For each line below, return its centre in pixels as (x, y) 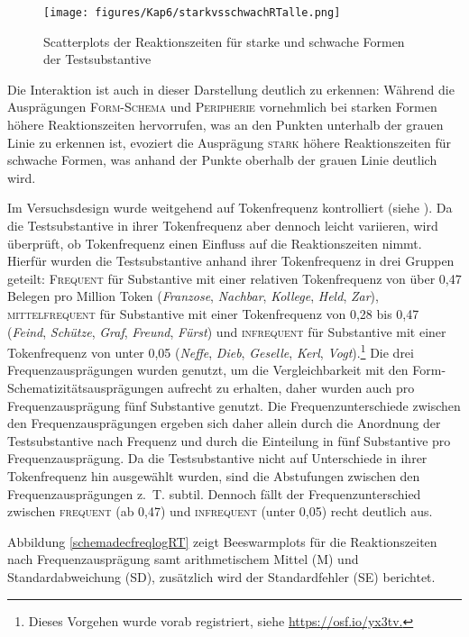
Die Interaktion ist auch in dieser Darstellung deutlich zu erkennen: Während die (231, 89)
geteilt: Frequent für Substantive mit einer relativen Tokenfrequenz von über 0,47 (234, 278)
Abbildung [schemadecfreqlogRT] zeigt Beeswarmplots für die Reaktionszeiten (222, 541)
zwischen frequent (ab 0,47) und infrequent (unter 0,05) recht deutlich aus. (220, 511)
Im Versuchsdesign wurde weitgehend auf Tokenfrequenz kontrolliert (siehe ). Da (230, 208)
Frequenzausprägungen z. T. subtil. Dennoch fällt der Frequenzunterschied (214, 493)
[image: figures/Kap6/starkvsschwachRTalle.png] (192, 13)
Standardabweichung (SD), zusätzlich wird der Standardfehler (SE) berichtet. (221, 576)
